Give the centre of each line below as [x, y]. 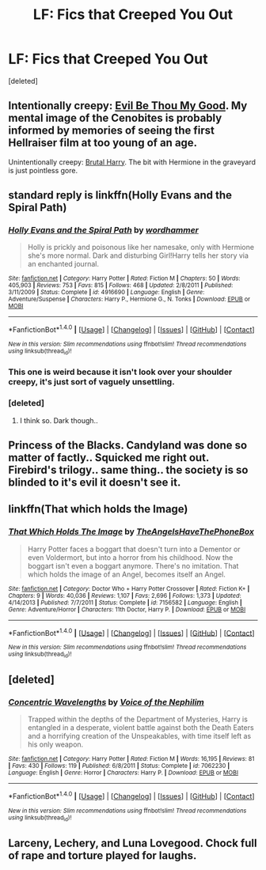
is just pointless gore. [43, 170]
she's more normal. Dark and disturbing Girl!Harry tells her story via [138, 255]
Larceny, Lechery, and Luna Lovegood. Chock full [133, 843]
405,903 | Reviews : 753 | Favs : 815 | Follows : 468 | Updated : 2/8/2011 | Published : [121, 286]
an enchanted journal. [63, 264]
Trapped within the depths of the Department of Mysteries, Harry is [137, 719]
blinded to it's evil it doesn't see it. [95, 483]
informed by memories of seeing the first [112, 131]
